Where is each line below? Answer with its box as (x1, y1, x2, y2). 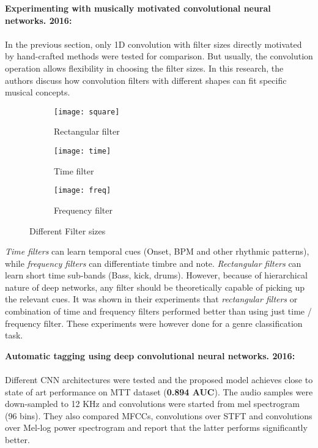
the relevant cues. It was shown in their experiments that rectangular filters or (5, 293, 298, 305)
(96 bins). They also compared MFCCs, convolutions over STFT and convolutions (5, 409, 312, 422)
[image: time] (54, 147, 111, 155)
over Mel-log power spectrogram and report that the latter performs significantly (5, 421, 308, 434)
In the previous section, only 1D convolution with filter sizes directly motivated (5, 37, 302, 50)
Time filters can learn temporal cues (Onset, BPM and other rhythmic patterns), (5, 245, 309, 258)
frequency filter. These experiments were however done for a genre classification (5, 316, 303, 329)
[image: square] (54, 107, 120, 116)
